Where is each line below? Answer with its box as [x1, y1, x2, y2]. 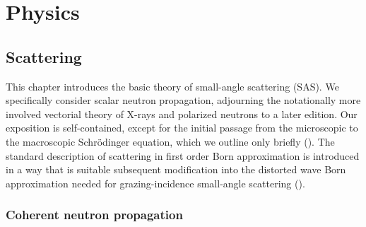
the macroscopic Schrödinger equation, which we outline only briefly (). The [6, 134, 335, 149]
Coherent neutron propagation [6, 206, 183, 223]
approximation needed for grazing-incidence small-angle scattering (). [6, 175, 305, 190]
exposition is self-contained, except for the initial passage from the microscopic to [6, 120, 358, 135]
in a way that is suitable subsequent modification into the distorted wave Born [6, 162, 346, 177]
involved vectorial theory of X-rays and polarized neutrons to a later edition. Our [6, 106, 358, 121]
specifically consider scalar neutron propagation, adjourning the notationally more [6, 93, 361, 107]
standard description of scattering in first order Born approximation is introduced [6, 148, 360, 163]
